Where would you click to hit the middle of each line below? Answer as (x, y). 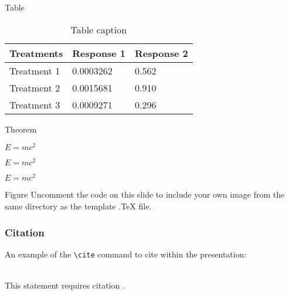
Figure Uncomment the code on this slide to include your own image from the (145, 194)
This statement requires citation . (65, 285)
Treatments (36, 53)
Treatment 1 (35, 70)
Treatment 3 (35, 104)
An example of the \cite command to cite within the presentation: (126, 254)
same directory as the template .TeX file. (78, 206)
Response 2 (161, 53)
